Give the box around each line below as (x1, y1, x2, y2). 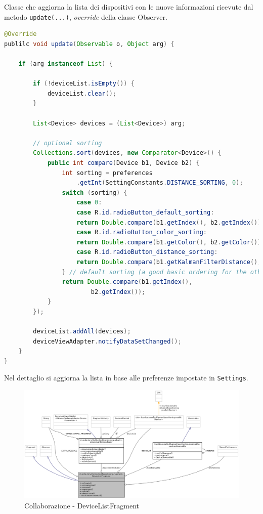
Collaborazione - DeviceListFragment (24, 500, 140, 510)
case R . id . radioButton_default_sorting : (76, 208, 214, 216)
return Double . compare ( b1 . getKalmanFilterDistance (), (76, 258, 261, 266)
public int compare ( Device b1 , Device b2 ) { (47, 159, 200, 166)
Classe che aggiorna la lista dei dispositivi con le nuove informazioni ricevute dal (4, 2, 253, 12)
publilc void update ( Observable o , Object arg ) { (4, 40, 174, 48)
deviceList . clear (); (47, 90, 116, 97)
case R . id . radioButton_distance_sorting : (76, 248, 218, 256)
